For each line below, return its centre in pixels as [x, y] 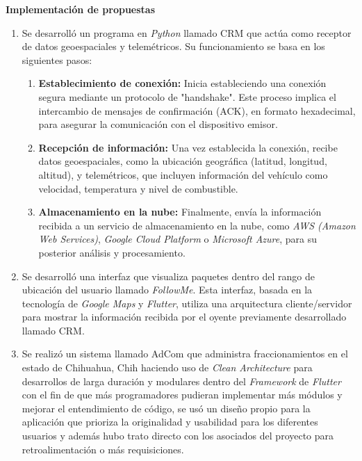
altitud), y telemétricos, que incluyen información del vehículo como [183, 174]
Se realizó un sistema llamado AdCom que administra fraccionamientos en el [185, 354]
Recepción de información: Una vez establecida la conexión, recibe [188, 147]
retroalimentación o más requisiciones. [103, 449]
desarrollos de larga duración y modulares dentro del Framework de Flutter [181, 381]
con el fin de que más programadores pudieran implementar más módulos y [182, 395]
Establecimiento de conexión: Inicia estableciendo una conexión [182, 83]
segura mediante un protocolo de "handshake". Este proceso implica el [187, 96]
